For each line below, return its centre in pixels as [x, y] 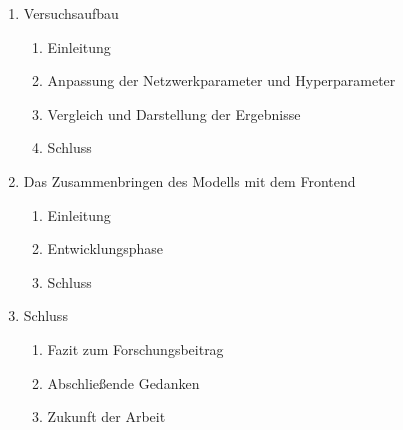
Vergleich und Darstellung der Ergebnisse [174, 113]
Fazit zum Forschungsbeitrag [135, 348]
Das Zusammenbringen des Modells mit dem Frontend [189, 180]
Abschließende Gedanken [123, 382]
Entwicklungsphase [105, 248]
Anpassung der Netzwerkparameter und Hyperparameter [221, 80]
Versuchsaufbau [71, 13]
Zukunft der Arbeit [106, 416]
